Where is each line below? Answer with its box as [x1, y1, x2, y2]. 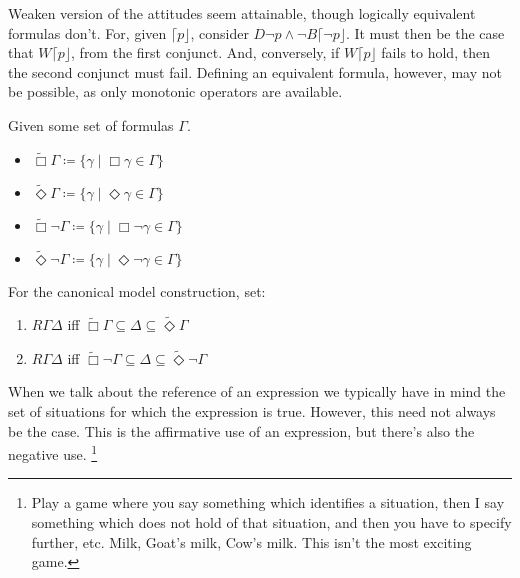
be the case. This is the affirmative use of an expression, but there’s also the [8, 420, 475, 441]
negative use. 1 [8, 441, 98, 464]
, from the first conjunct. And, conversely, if [71, 42, 340, 63]
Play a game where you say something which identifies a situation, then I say [31, 492, 505, 513]
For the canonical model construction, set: [8, 280, 266, 301]
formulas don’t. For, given [8, 22, 167, 43]
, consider [190, 22, 249, 43]
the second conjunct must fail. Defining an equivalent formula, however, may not [8, 61, 502, 82]
